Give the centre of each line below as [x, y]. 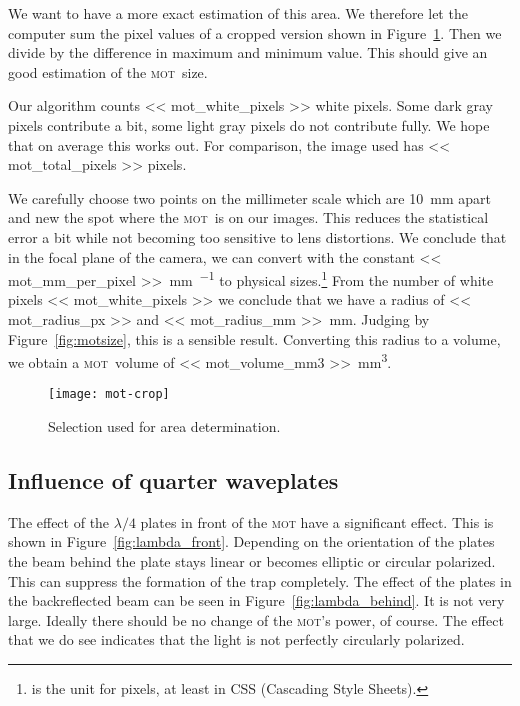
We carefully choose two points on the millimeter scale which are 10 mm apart [249, 197]
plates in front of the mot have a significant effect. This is [317, 521]
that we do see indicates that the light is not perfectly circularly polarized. [236, 639]
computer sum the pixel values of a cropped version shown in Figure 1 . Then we [255, 32]
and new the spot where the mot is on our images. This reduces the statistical [248, 217]
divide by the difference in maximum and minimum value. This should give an [248, 52]
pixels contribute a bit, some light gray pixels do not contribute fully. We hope [249, 124]
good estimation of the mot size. [108, 71]
